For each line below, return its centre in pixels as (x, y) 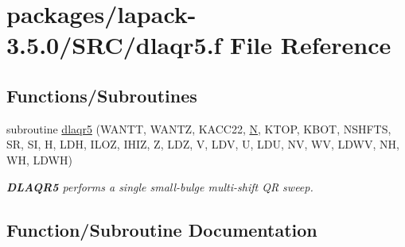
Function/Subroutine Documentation (162, 229)
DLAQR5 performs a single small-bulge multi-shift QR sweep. (160, 186)
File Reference (311, 45)
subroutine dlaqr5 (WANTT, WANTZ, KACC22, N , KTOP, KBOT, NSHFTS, (199, 128)
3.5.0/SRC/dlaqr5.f (114, 45)
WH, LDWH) (39, 159)
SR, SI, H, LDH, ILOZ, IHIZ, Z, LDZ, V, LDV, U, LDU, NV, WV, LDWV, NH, (203, 144)
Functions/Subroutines (102, 95)
